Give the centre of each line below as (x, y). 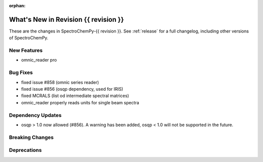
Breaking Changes (31, 137)
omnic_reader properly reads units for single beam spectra (80, 102)
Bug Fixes (21, 73)
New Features (26, 50)
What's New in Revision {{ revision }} (66, 19)
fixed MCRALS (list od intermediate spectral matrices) (75, 96)
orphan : (17, 6)
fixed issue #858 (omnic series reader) (60, 82)
